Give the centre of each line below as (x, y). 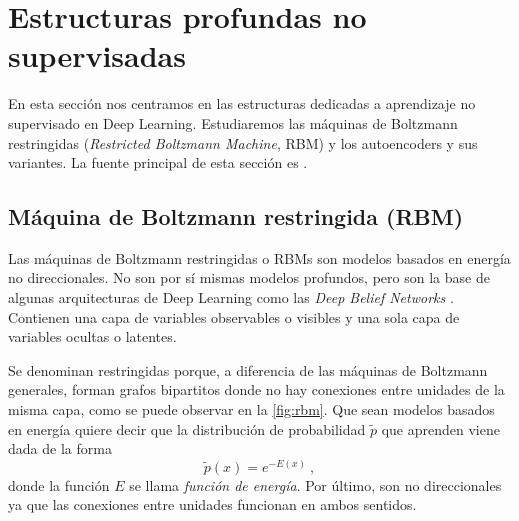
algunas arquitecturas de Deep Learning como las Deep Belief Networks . (231, 297)
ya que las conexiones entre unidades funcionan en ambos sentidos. (212, 504)
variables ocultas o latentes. (92, 336)
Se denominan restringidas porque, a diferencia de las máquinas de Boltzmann (248, 369)
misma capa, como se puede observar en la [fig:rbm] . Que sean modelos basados (251, 409)
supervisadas (97, 55)
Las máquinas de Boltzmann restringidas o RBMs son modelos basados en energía (259, 257)
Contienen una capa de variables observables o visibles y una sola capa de (234, 316)
